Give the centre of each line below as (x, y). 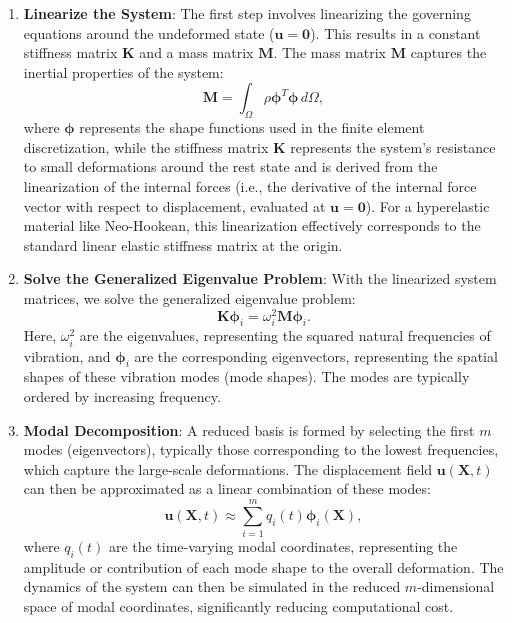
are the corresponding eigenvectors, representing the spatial (316, 355)
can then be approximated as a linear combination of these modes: (227, 488)
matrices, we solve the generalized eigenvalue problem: (189, 297)
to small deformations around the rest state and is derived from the (230, 166)
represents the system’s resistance (393, 146)
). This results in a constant (395, 32)
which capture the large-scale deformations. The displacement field (228, 468)
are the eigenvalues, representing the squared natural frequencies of (285, 335)
